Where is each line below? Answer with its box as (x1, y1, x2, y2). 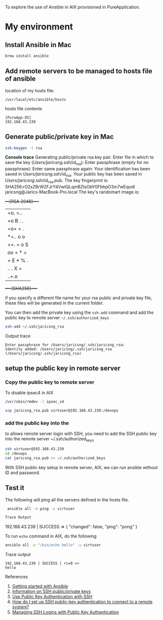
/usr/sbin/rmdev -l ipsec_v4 (5, 399, 64, 404)
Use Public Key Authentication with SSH (12, 594, 92, 599)
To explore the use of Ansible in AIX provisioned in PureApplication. (5, 4, 140, 10)
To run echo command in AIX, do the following (5, 533, 97, 539)
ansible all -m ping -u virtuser (7, 506, 75, 511)
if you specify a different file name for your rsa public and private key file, (5, 295, 152, 301)
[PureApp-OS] (5, 115, 32, 120)
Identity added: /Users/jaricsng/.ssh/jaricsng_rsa (5, 347, 112, 351)
